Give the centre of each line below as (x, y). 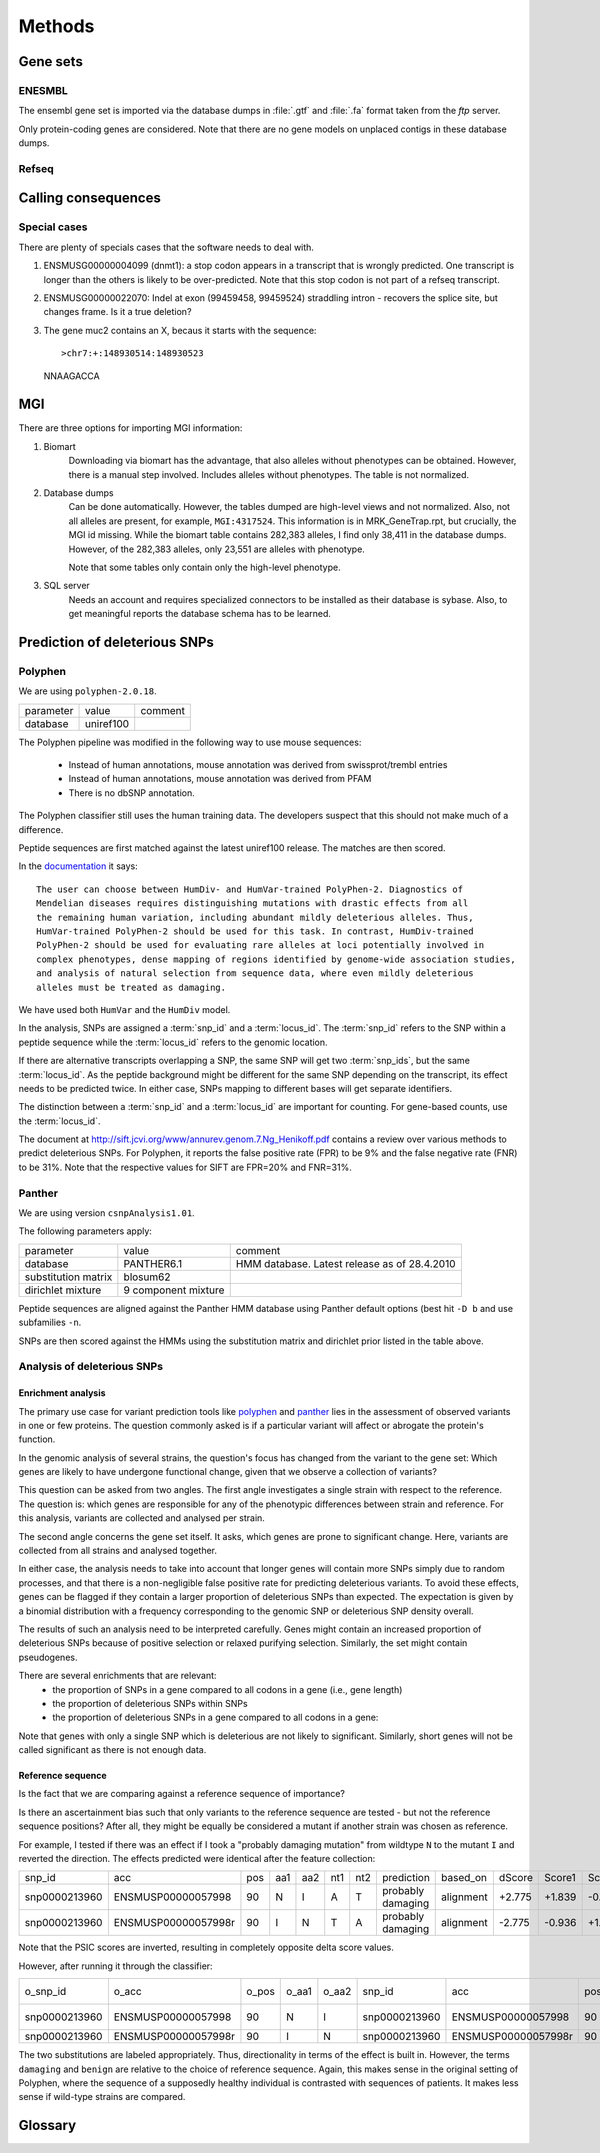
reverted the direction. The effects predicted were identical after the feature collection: (197, 1859)
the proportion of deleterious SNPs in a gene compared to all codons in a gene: (215, 1717)
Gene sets (51, 61)
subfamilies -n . (50, 1322)
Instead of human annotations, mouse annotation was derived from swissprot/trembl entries (258, 765)
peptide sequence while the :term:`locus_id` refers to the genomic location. (173, 1042)
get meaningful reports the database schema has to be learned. (200, 614)
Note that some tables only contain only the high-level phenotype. (204, 567)
